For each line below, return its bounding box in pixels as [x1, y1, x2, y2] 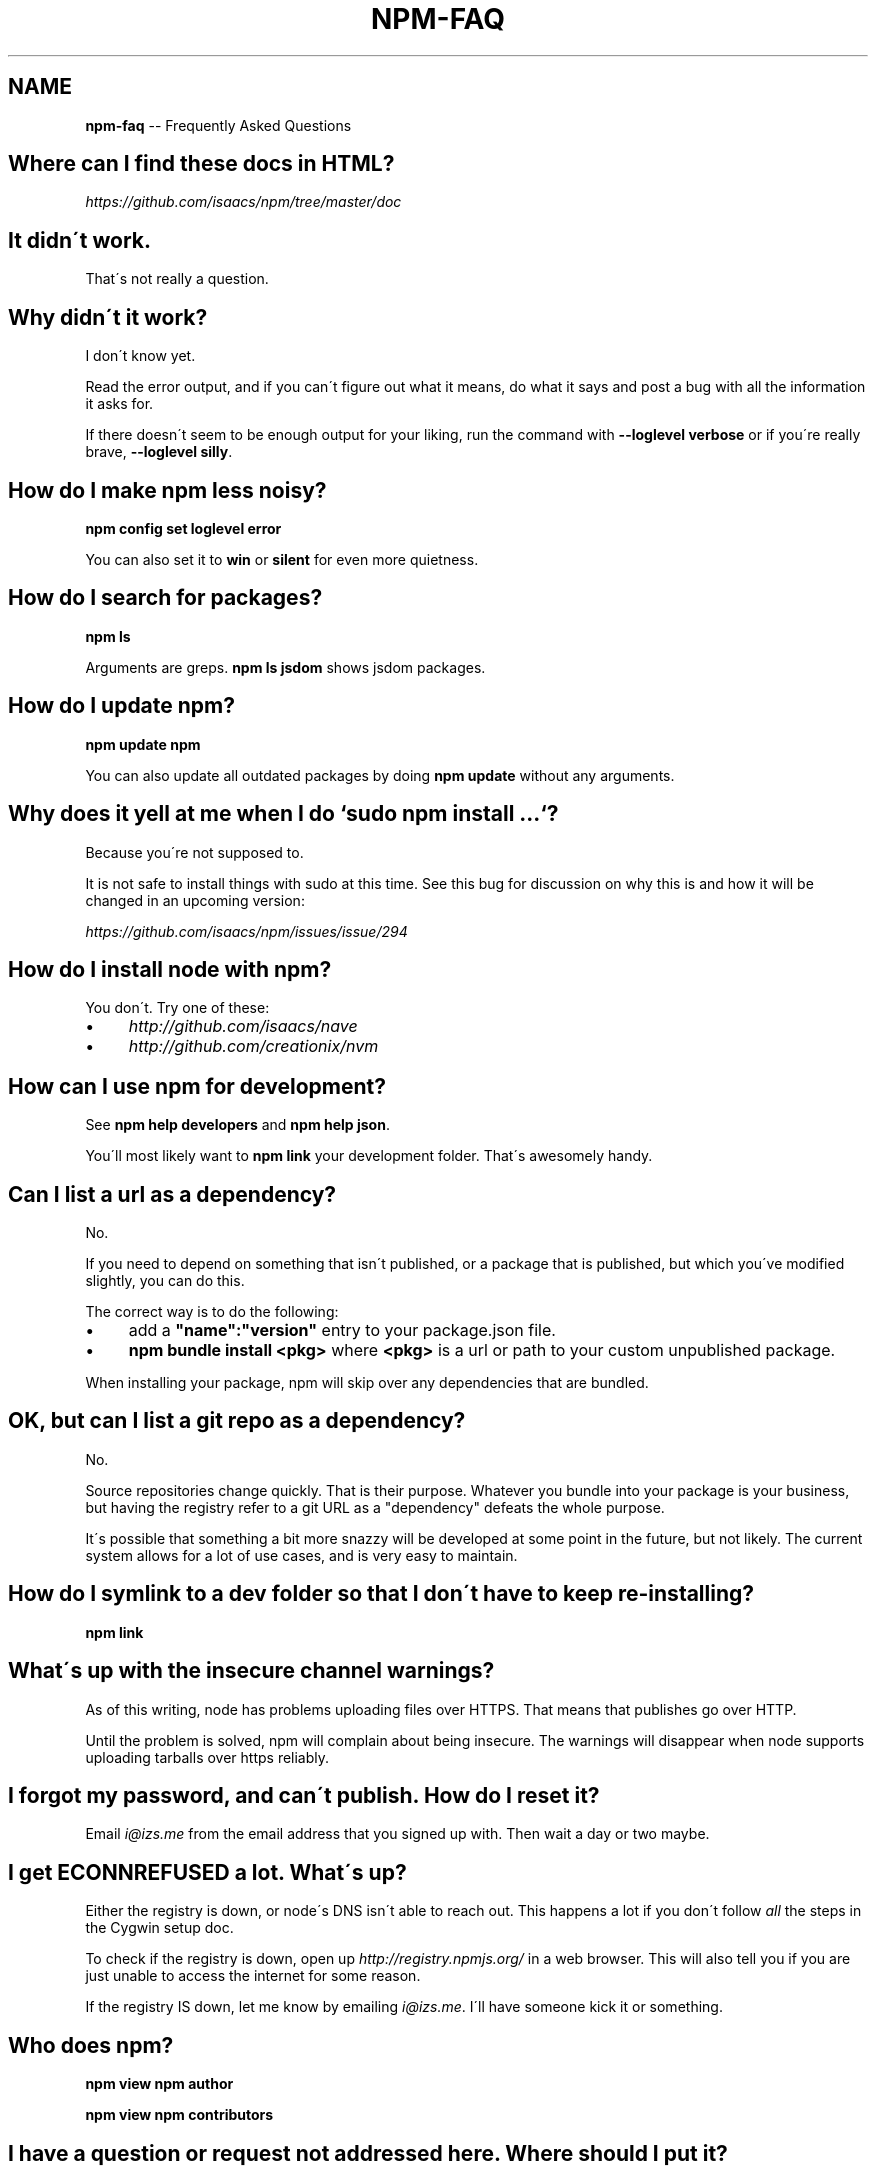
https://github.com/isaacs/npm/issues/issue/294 [85, 922, 408, 940]
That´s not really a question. [85, 270, 269, 288]
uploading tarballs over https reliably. [85, 1748, 330, 1766]
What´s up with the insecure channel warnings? [8, 1658, 495, 1684]
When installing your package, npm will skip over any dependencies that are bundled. [85, 1374, 649, 1392]
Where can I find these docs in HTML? [8, 151, 395, 177]
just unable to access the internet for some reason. [85, 1967, 421, 1985]
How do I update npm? [8, 693, 236, 719]
